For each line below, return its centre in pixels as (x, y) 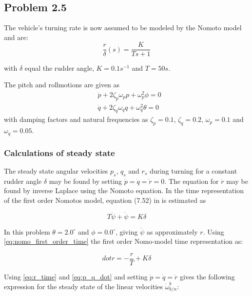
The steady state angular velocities (56, 170)
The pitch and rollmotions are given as (62, 85)
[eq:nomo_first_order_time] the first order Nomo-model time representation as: (124, 241)
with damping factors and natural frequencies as (76, 119)
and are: (16, 37)
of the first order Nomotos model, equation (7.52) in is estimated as (105, 200)
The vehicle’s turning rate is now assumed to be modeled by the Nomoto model (123, 28)
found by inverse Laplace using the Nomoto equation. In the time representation (124, 190)
